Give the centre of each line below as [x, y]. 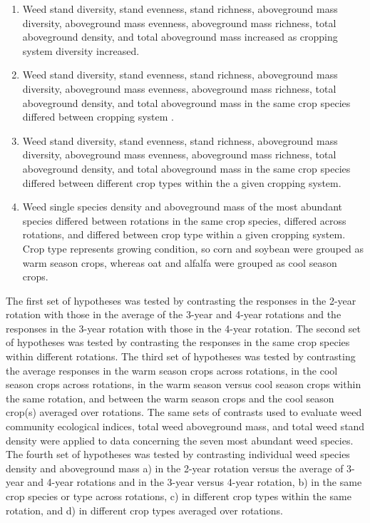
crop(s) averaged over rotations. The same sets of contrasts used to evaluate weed [184, 412]
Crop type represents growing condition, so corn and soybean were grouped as [193, 248]
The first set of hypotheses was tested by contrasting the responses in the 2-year [181, 300]
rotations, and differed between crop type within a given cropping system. [184, 234]
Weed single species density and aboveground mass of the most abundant [182, 207]
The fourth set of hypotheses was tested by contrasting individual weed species [178, 454]
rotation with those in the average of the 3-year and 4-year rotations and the [174, 314]
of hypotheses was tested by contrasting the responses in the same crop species [178, 342]
